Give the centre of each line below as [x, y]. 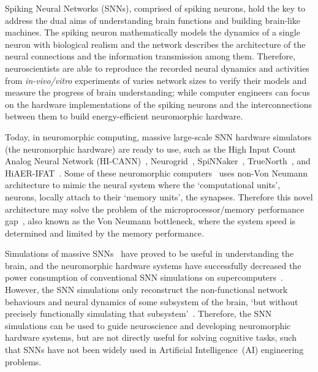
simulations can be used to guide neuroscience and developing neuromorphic [148, 325]
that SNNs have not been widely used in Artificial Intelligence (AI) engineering [154, 350]
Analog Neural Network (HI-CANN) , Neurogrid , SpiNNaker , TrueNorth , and [158, 161]
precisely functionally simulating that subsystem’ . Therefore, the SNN [138, 313]
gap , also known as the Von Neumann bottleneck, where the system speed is [150, 221]
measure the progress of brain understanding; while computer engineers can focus [158, 92]
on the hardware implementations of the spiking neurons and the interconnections [158, 104]
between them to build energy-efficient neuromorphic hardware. [124, 116]
